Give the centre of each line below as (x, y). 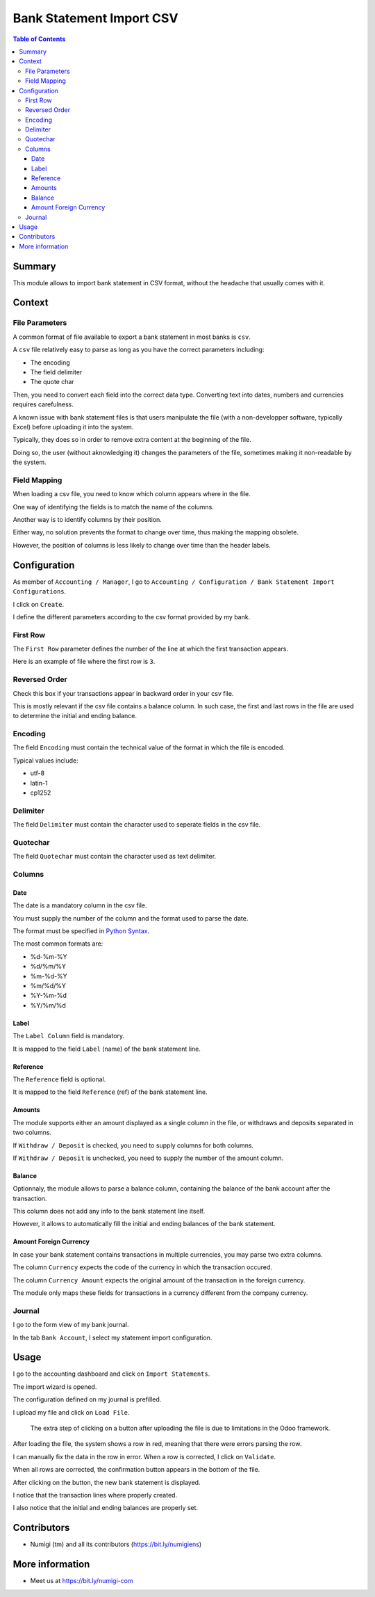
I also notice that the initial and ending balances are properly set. (105, 1508)
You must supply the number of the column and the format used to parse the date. (131, 918)
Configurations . (40, 591)
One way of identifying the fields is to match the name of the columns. (114, 507)
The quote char (52, 382)
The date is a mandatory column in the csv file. (80, 905)
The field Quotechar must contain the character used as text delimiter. (115, 857)
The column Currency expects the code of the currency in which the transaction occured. (142, 1267)
